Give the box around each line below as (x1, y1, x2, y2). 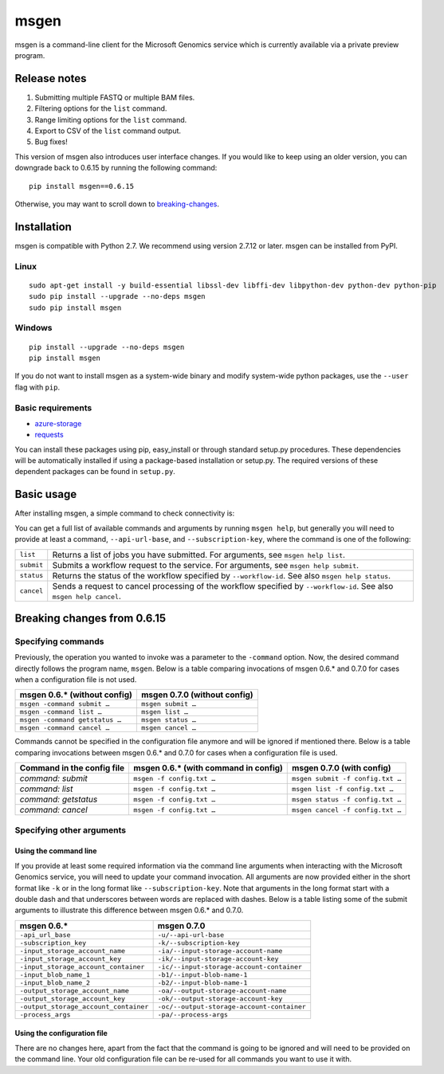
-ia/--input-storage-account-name (157, 947, 283, 955)
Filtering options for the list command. (34, 104, 167, 113)
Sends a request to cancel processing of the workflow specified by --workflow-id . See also (52, 580, 394, 591)
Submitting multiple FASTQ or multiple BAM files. (34, 92, 195, 102)
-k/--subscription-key (157, 939, 240, 947)
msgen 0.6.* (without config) (19, 689, 133, 700)
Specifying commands (14, 636, 104, 647)
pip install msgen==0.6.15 (29, 182, 135, 190)
